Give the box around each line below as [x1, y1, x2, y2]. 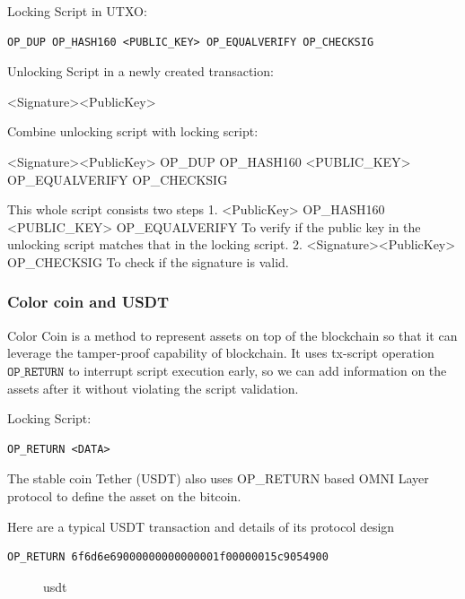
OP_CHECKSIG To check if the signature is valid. [7, 252, 289, 271]
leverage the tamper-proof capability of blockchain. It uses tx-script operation [7, 343, 434, 362]
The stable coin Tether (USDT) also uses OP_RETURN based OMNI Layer [7, 469, 429, 488]
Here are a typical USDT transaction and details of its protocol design [7, 517, 395, 535]
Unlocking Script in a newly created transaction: [7, 62, 274, 81]
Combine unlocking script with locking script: [7, 122, 259, 141]
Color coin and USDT [7, 291, 170, 313]
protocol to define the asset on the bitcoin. [7, 486, 241, 505]
